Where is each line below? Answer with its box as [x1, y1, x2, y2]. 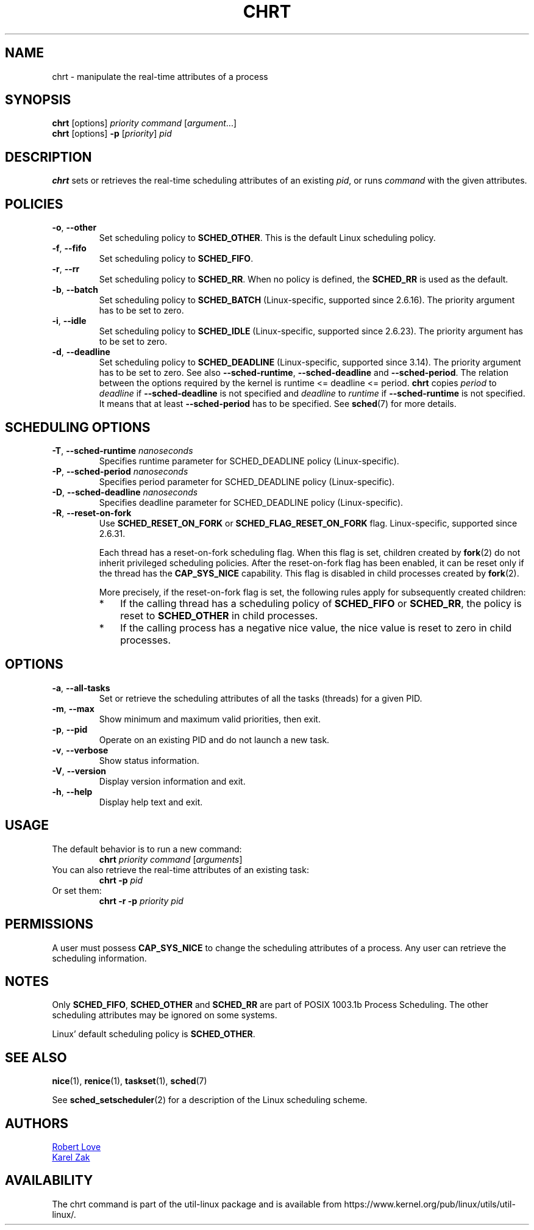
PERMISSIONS [5, 916, 93, 932]
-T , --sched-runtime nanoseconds [52, 445, 193, 456]
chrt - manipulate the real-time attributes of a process [52, 71, 268, 82]
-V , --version [52, 765, 106, 776]
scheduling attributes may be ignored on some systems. [52, 1010, 277, 1021]
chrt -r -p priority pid [99, 895, 183, 906]
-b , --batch [52, 284, 98, 295]
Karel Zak [52, 1152, 90, 1163]
